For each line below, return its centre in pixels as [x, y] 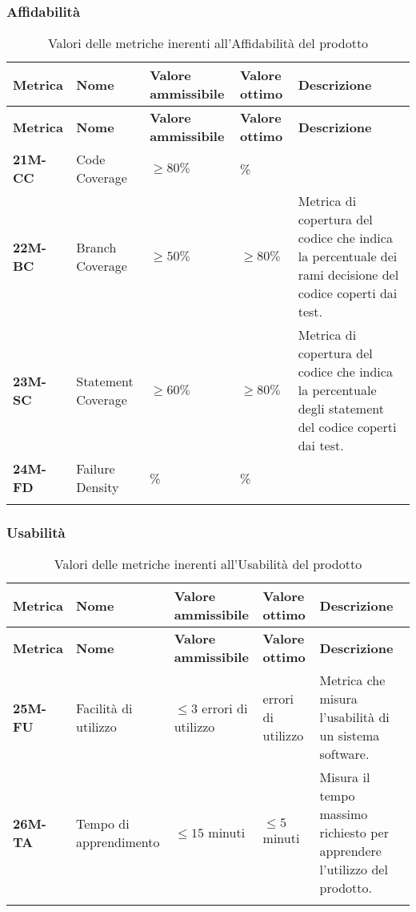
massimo [344, 814]
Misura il [345, 777]
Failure [96, 469]
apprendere [350, 851]
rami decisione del [348, 275]
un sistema [350, 736]
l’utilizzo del [354, 870]
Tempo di [103, 823]
